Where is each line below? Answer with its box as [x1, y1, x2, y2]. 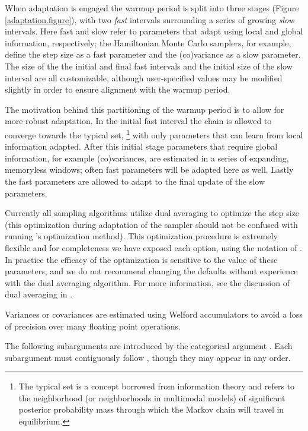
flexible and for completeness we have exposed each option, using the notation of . [5, 241, 303, 253]
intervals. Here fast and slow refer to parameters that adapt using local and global [5, 25, 303, 37]
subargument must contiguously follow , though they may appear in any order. [5, 351, 291, 363]
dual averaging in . [5, 288, 73, 300]
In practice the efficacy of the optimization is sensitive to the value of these [5, 253, 278, 265]
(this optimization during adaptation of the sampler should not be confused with [5, 218, 298, 230]
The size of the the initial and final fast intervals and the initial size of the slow [5, 59, 293, 72]
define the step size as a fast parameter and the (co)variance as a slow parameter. [5, 48, 301, 61]
